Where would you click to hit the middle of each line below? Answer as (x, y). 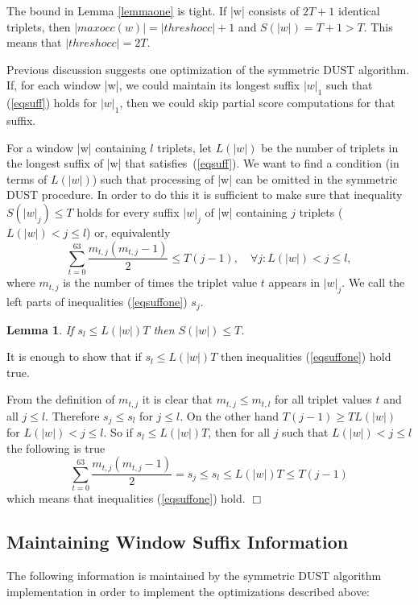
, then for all (239, 432)
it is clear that (178, 399)
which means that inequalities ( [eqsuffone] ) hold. (126, 498)
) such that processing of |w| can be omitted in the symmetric (245, 178)
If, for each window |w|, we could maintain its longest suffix (153, 85)
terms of (27, 178)
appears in (294, 282)
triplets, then (39, 26)
